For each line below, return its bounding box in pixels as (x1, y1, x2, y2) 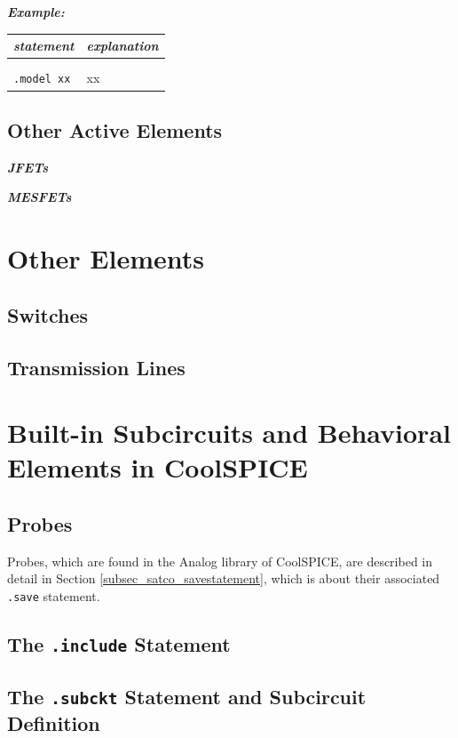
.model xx (13, 73, 71, 86)
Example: (7, 3, 65, 20)
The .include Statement (7, 630, 231, 657)
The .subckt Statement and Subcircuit (7, 683, 367, 710)
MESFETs (7, 188, 72, 206)
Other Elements (7, 240, 205, 277)
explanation (86, 36, 159, 55)
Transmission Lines (7, 353, 186, 381)
